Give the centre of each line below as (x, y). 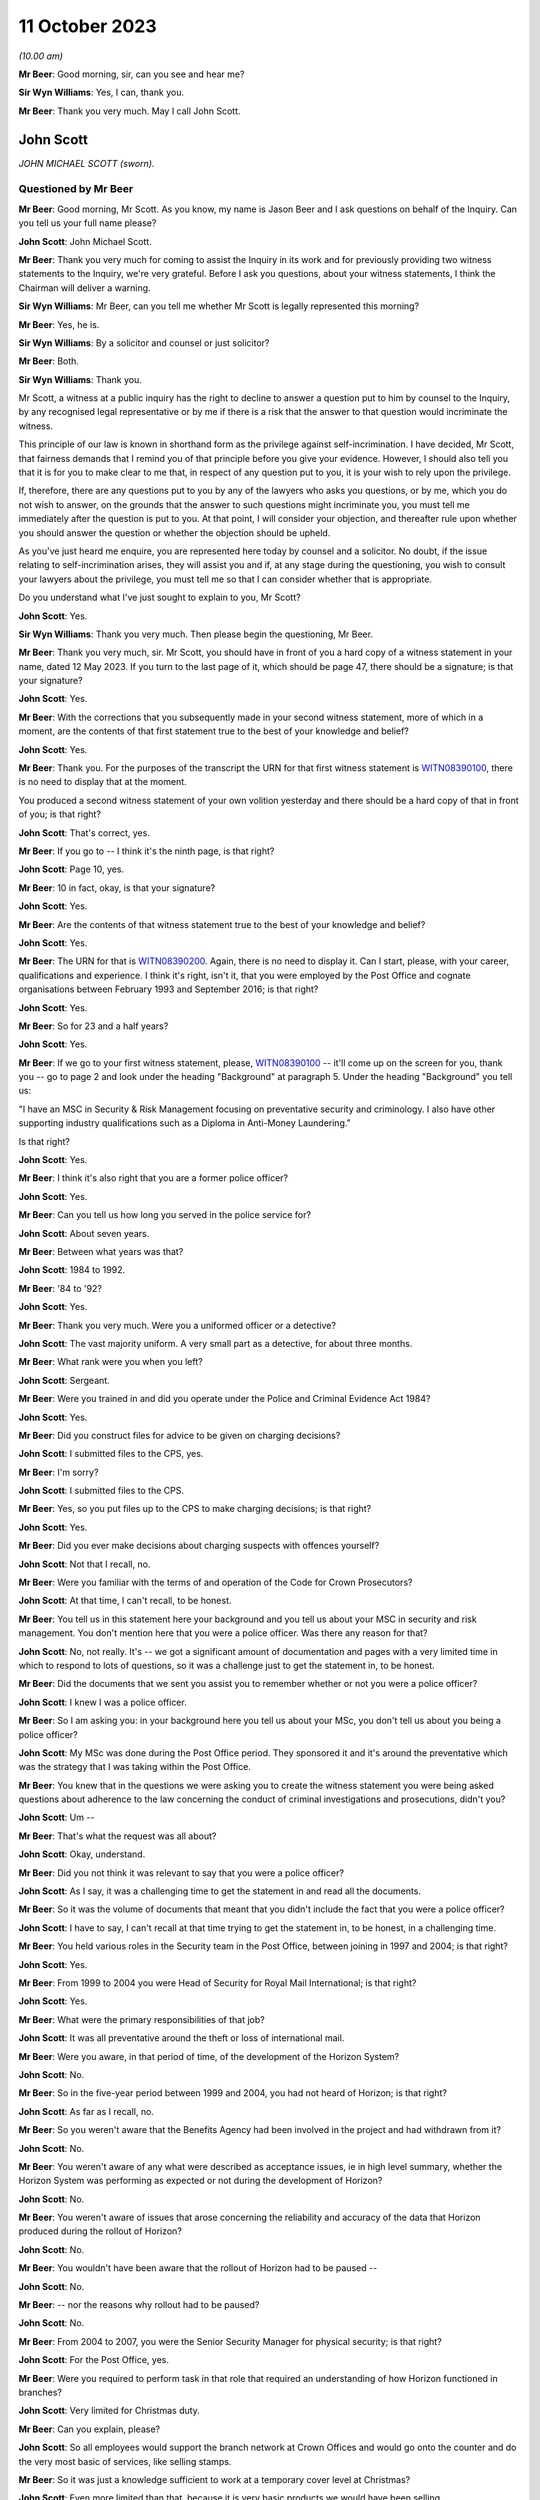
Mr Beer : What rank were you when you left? (111, 1362)
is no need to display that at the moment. (102, 782)
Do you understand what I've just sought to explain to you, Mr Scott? (159, 597)
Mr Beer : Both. (49, 361)
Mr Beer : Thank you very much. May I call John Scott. (129, 111)
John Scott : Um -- (56, 1817)
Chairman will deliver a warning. (84, 287)
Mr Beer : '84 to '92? (60, 1288)
